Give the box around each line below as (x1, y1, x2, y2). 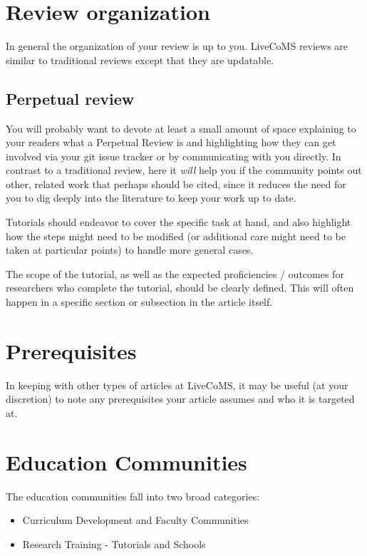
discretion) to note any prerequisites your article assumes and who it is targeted (6, 391, 355, 406)
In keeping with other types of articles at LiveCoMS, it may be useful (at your (6, 377, 348, 392)
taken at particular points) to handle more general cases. (6, 242, 254, 257)
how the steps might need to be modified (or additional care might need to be (6, 228, 346, 243)
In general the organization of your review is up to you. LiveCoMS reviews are (6, 38, 348, 53)
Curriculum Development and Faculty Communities (22, 513, 249, 527)
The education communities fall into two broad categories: (6, 488, 260, 503)
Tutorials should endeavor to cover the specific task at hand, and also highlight (6, 215, 351, 230)
